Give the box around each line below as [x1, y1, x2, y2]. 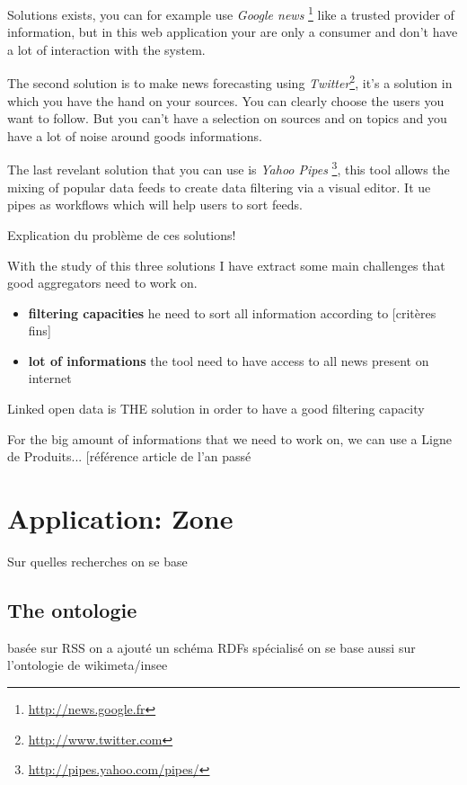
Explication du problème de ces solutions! [7, 225, 236, 244]
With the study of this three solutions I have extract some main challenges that [7, 255, 445, 274]
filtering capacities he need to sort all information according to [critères [28, 303, 436, 322]
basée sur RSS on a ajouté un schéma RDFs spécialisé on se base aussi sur [7, 638, 416, 656]
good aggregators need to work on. [7, 273, 198, 292]
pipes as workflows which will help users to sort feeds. [7, 195, 303, 214]
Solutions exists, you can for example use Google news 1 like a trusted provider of [7, 3, 454, 23]
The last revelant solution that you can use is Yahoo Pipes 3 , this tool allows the [7, 157, 450, 179]
